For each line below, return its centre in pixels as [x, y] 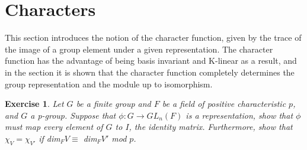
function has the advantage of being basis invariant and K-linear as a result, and [151, 61]
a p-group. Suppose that [73, 115]
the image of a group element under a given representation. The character [139, 49]
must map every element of [54, 127]
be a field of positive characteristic [224, 104]
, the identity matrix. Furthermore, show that [211, 127]
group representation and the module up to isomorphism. [109, 84]
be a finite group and [113, 104]
